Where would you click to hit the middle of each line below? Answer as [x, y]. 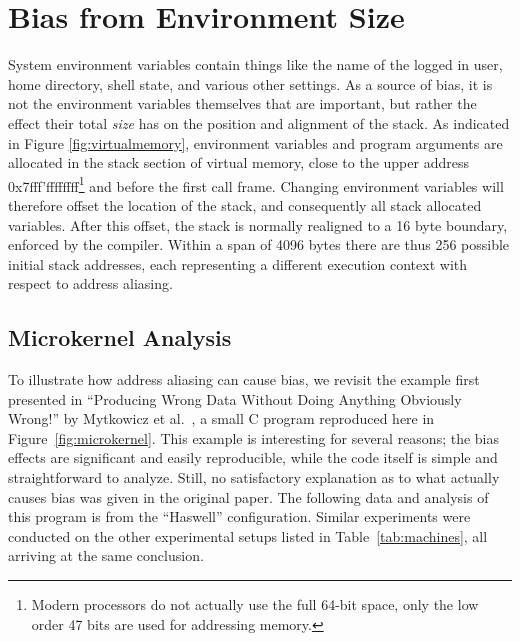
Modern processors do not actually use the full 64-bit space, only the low [255, 604]
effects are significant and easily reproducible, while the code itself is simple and [253, 457]
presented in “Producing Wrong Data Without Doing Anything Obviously [235, 398]
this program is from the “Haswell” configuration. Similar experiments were [239, 516]
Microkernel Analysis [120, 337]
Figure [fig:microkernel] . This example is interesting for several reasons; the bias [254, 437]
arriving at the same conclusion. [106, 555]
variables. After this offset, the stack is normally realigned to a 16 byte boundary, [258, 224]
